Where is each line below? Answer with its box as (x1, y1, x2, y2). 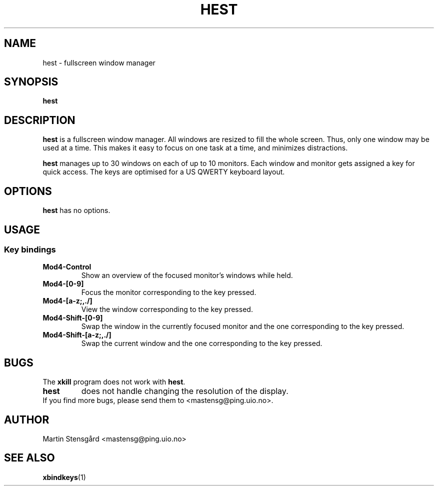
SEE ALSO (4, 451, 55, 464)
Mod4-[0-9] (42, 279, 84, 288)
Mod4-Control (42, 262, 91, 271)
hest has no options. (42, 206, 110, 215)
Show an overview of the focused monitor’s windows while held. (81, 271, 293, 280)
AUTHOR (4, 413, 49, 426)
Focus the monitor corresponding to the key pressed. (81, 288, 256, 297)
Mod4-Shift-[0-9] (42, 313, 103, 322)
